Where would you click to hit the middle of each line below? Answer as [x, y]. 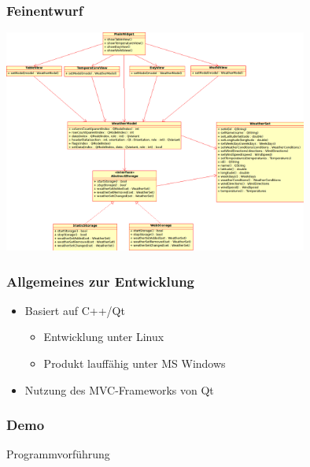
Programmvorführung [58, 454]
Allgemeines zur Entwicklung [100, 281]
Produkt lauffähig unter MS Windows [135, 363]
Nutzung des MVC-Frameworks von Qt [119, 389]
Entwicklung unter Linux [104, 337]
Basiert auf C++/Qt [75, 310]
